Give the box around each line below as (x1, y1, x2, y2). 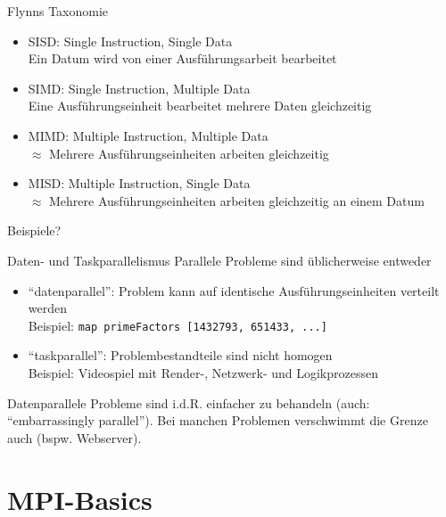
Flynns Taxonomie (7, 2, 109, 20)
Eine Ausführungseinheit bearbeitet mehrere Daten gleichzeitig (28, 96, 372, 115)
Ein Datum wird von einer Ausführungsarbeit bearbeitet (28, 49, 337, 68)
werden (28, 299, 68, 317)
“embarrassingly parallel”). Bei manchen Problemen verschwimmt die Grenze (7, 411, 428, 430)
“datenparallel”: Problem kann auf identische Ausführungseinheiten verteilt (28, 281, 440, 300)
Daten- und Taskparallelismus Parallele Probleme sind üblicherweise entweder (7, 250, 432, 269)
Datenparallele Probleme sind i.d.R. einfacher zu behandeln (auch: (7, 393, 370, 412)
